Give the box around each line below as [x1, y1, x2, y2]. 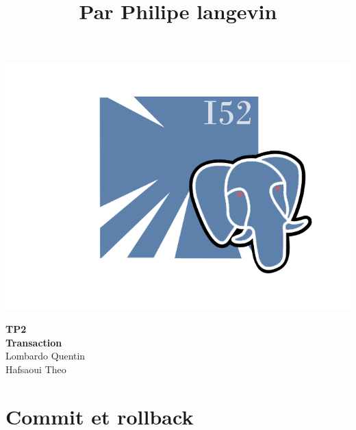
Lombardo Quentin [5, 349, 86, 363]
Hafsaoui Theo [5, 362, 66, 376]
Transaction [5, 335, 62, 349]
